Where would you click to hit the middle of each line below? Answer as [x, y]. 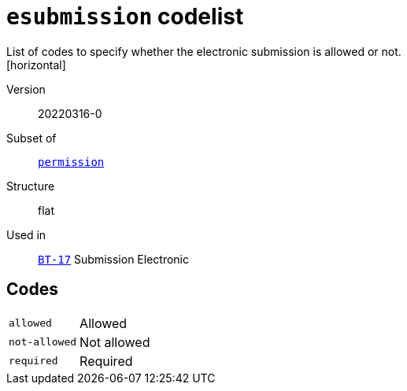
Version [26, 89]
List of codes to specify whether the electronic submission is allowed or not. [204, 51]
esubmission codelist [125, 17]
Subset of [31, 138]
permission [71, 162]
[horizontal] [36, 65]
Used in [26, 234]
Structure [31, 186]
